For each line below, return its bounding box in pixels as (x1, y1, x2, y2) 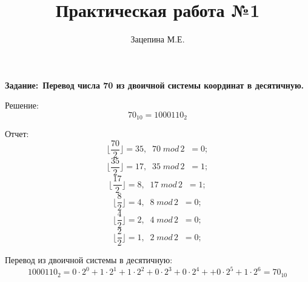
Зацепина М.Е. (130, 33, 185, 45)
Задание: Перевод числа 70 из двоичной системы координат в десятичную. (5, 78, 304, 91)
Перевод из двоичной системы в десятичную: (5, 253, 173, 266)
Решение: (5, 99, 39, 112)
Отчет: (5, 127, 29, 140)
